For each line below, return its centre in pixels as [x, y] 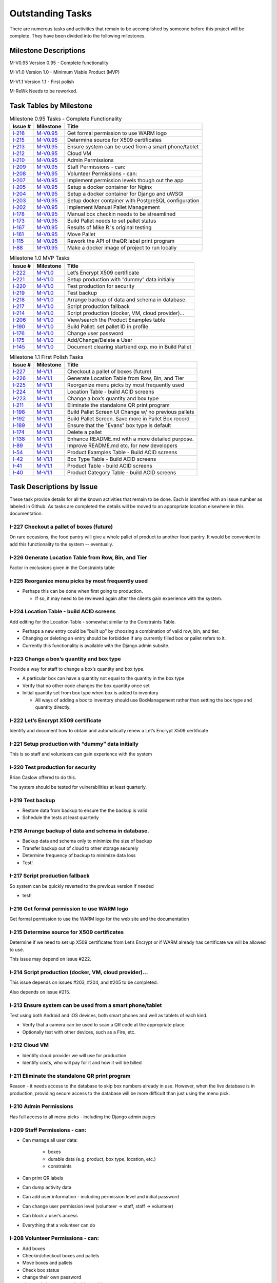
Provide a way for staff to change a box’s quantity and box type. [77, 669]
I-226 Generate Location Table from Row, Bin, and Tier [78, 557]
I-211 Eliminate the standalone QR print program [70, 1076]
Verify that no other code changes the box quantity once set [86, 686]
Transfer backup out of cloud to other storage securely [80, 848]
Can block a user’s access [50, 1216]
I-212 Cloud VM [29, 1045]
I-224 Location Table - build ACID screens [63, 612]
